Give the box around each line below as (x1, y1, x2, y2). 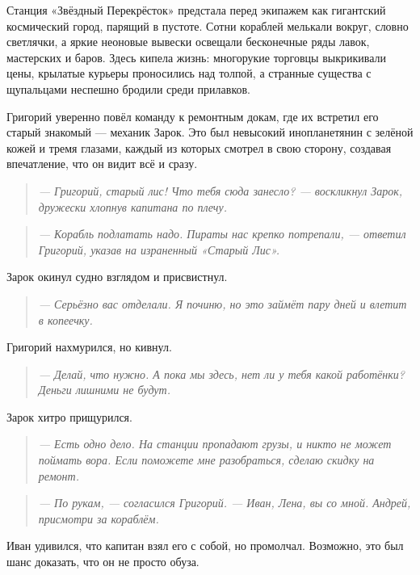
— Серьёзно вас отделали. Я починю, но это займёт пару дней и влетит (38, 295, 407, 312)
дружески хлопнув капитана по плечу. (38, 198, 228, 215)
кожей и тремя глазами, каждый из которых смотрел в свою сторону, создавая (6, 139, 392, 156)
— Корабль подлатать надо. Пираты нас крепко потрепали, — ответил (38, 225, 406, 242)
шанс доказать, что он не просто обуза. (6, 553, 199, 570)
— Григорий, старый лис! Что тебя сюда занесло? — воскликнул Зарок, (38, 182, 403, 199)
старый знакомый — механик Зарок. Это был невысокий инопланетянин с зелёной (6, 124, 414, 141)
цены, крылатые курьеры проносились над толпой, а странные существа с (6, 65, 372, 82)
